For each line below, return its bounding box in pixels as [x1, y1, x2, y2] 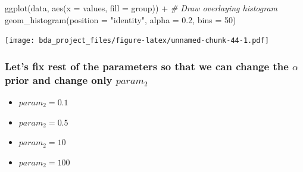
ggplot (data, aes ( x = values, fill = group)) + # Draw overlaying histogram [5, 2, 278, 14]
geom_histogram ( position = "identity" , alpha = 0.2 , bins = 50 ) [5, 13, 236, 26]
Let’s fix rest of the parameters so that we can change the [5, 58, 289, 73]
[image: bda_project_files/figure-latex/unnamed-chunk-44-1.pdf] [5, 36, 269, 45]
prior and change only [5, 72, 113, 87]
